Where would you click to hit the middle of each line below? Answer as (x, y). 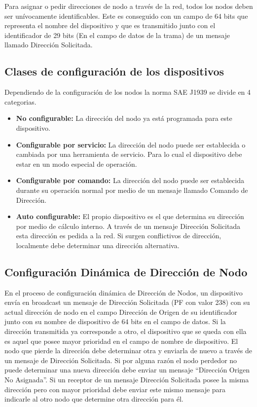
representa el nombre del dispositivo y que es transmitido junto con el (110, 25)
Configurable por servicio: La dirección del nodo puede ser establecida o (131, 144)
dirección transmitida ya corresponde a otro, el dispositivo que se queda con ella (126, 331)
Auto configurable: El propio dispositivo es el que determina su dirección (130, 216)
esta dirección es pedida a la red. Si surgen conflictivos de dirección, (119, 236)
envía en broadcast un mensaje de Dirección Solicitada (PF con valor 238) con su (127, 302)
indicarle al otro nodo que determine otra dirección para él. (94, 399)
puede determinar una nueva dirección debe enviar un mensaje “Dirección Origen (127, 370)
